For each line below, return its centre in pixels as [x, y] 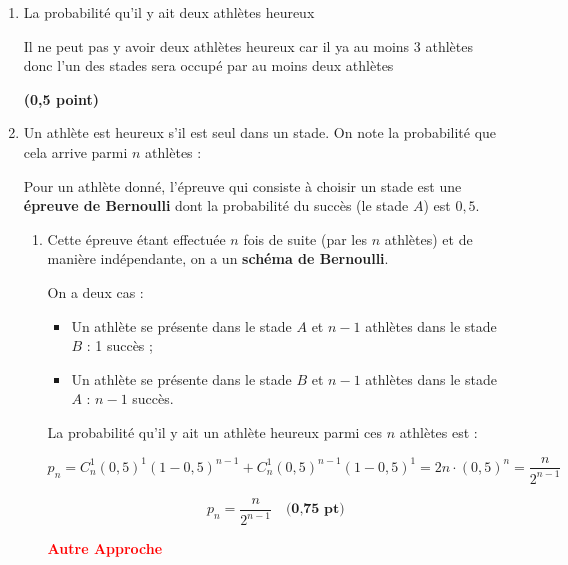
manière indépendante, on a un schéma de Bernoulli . [218, 258]
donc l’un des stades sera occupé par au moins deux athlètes [208, 65]
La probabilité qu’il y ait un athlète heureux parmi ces [215, 431]
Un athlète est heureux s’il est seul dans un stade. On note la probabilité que [260, 132]
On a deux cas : [95, 291]
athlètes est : [438, 431]
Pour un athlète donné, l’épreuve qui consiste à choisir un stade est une [242, 185]
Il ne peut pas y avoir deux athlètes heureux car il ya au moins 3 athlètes [248, 45]
